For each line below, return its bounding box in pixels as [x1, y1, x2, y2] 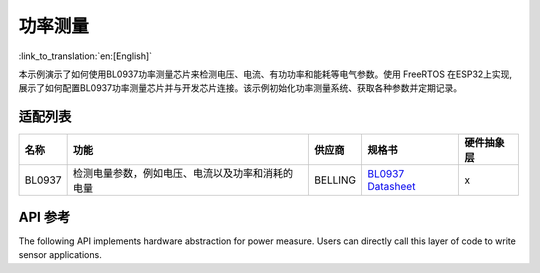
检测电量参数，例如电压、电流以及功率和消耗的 [72, 166, 294, 180]
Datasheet [366, 180, 416, 194]
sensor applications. [18, 249, 102, 261]
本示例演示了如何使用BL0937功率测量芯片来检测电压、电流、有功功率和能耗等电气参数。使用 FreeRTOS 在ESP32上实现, [18, 68, 513, 80]
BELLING [314, 173, 357, 187]
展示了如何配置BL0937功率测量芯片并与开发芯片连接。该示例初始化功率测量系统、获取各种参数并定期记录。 [18, 82, 463, 94]
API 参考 [18, 208, 71, 225]
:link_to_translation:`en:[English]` [18, 50, 153, 62]
